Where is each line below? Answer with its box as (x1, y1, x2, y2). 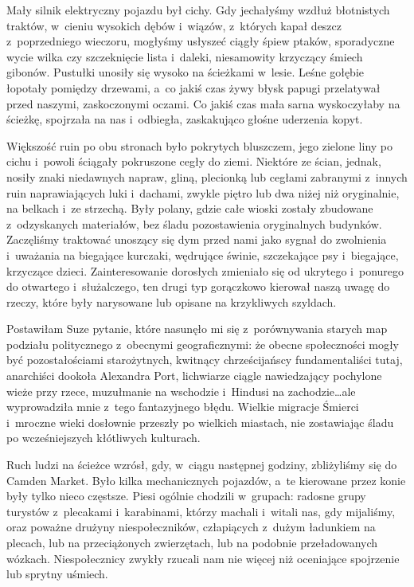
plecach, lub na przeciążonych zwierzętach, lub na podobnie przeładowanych (6, 534, 378, 550)
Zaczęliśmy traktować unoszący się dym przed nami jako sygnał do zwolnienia (6, 231, 387, 248)
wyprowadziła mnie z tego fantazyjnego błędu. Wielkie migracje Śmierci (6, 398, 359, 415)
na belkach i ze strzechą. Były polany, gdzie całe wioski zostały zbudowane (6, 200, 373, 217)
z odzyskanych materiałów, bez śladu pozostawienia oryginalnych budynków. (6, 215, 382, 232)
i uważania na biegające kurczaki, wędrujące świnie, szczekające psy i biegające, (6, 246, 399, 263)
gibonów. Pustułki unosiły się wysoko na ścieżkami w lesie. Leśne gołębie (6, 64, 364, 80)
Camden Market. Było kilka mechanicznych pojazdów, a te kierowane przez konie (6, 472, 406, 488)
